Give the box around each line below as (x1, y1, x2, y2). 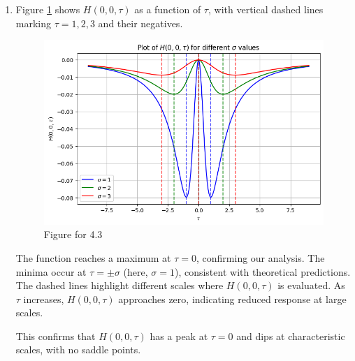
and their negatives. (98, 15, 183, 30)
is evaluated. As (277, 278, 345, 293)
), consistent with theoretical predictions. (174, 264, 351, 279)
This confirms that (15, 328, 96, 343)
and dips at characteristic (236, 328, 345, 343)
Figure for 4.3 (43, 227, 103, 242)
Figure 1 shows (15, 2, 80, 16)
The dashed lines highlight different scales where (15, 278, 224, 293)
